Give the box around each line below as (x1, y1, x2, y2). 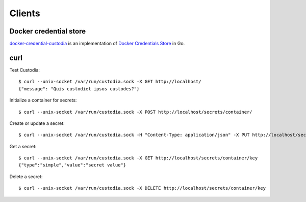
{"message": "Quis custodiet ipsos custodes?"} (18, 86, 140, 91)
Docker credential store (9, 27, 86, 36)
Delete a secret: (9, 173, 43, 180)
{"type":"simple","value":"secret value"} (18, 162, 126, 168)
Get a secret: (9, 143, 37, 149)
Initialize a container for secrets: (9, 97, 77, 104)
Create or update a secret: (9, 120, 65, 126)
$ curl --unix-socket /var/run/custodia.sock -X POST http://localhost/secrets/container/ (18, 109, 252, 115)
